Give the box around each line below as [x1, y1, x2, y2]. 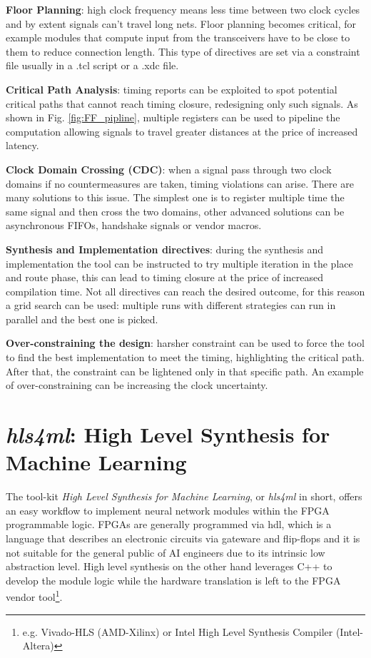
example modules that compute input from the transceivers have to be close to [6, 30, 350, 45]
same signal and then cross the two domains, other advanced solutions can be [6, 203, 345, 218]
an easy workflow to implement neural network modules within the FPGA [6, 502, 330, 517]
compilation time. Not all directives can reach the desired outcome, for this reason [6, 283, 365, 298]
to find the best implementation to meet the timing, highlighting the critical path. [6, 350, 365, 365]
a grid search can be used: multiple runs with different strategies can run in [6, 298, 336, 313]
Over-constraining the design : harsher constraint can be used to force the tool [6, 335, 365, 350]
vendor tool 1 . [6, 587, 63, 604]
